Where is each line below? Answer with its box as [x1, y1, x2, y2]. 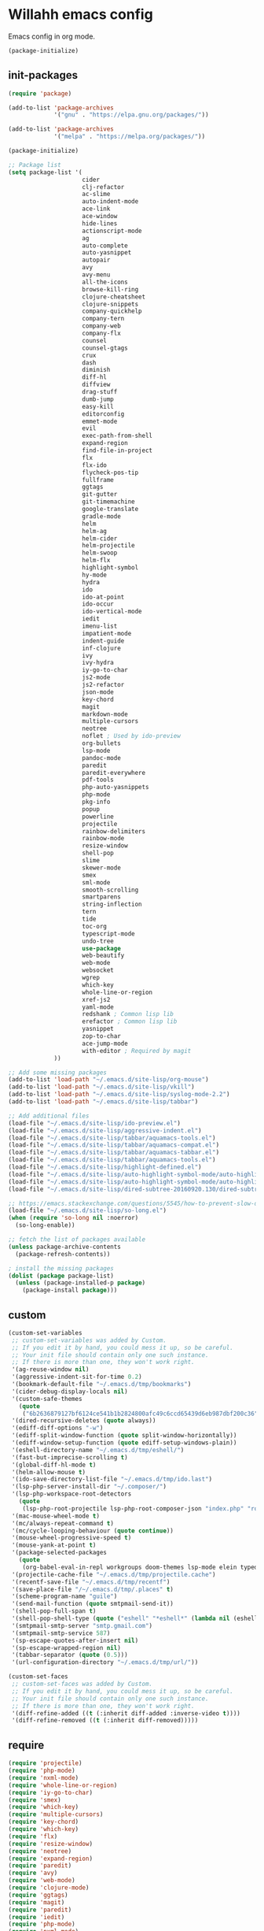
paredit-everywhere [82, 769, 146, 776]
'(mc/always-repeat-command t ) [11, 1519, 114, 1527]
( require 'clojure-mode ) [8, 1884, 90, 1892]
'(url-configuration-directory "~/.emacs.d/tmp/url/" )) [11, 1659, 199, 1666]
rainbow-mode [82, 835, 125, 843]
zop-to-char [82, 1032, 122, 1040]
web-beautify [82, 951, 125, 960]
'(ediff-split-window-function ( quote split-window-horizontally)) [11, 1432, 237, 1440]
